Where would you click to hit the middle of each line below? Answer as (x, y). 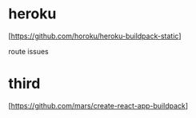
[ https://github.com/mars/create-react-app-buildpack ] (98, 105)
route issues (29, 51)
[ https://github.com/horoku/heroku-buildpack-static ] (95, 36)
